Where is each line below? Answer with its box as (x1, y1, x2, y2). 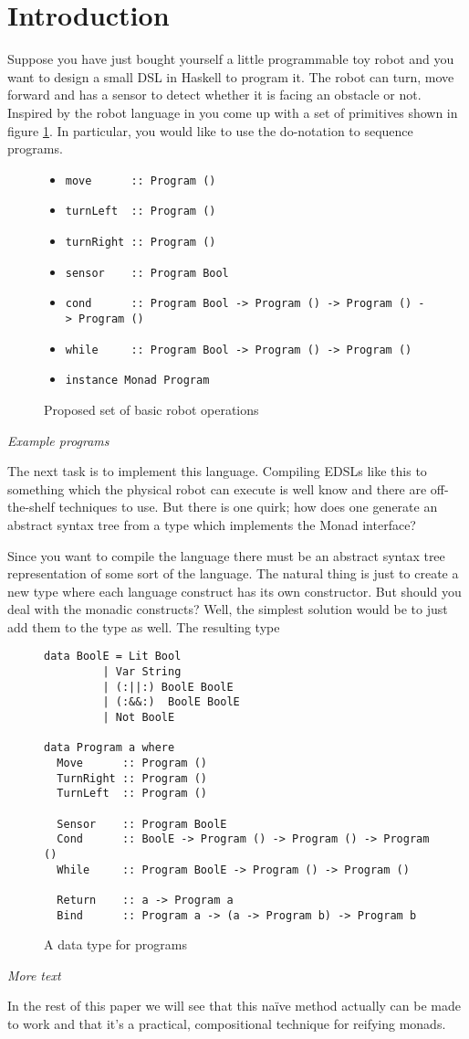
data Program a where (44, 741, 175, 755)
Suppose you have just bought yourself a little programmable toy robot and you (7, 49, 454, 69)
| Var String (102, 665, 182, 679)
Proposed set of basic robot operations (44, 399, 259, 419)
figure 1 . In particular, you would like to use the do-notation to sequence (7, 121, 413, 140)
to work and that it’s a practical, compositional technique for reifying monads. (7, 1014, 446, 1034)
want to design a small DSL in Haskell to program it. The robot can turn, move (7, 67, 454, 86)
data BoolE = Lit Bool (44, 650, 182, 663)
